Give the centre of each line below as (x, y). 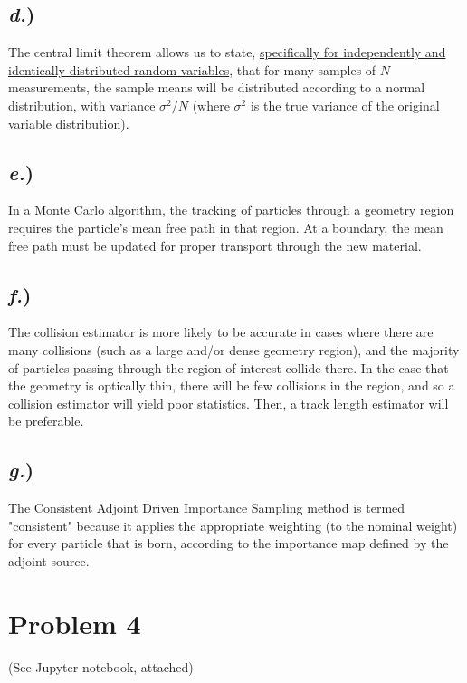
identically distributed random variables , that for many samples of (192, 69)
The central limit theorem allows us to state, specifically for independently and (227, 52)
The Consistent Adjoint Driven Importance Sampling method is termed (207, 508)
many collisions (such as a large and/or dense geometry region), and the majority (234, 349)
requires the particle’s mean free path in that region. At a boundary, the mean (226, 227)
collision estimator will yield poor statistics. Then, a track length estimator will (229, 403)
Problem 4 (75, 623)
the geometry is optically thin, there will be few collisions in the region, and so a (232, 385)
